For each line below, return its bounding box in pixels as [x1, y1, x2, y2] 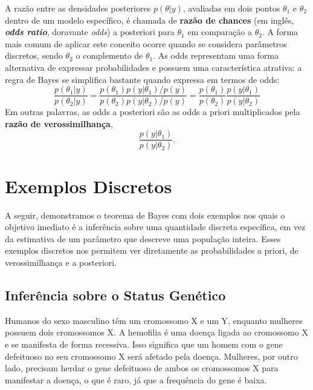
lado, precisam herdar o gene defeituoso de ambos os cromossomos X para [5, 362, 279, 374]
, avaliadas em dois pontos [182, 2, 280, 14]
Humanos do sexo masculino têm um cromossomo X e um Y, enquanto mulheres [5, 314, 303, 326]
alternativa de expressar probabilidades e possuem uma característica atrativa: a [5, 61, 302, 73]
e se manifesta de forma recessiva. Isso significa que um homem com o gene [5, 337, 283, 350]
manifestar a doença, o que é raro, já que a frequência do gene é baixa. [5, 373, 267, 386]
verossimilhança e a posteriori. [5, 256, 117, 268]
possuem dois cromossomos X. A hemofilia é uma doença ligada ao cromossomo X [5, 326, 308, 339]
